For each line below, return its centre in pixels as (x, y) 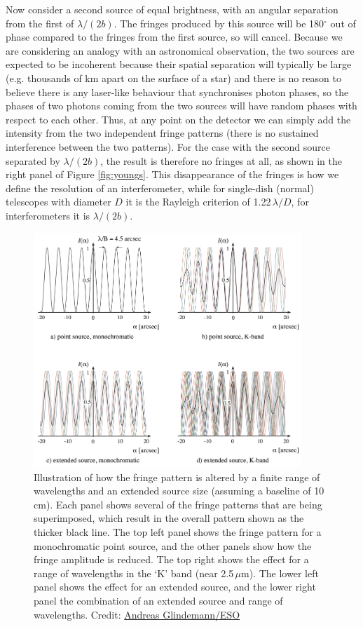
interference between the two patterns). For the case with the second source (168, 146)
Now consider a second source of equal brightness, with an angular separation (172, 9)
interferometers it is (48, 215)
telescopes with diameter (59, 202)
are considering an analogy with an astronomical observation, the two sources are (180, 50)
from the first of (40, 23)
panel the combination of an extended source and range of (158, 600)
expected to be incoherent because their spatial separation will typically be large (179, 64)
